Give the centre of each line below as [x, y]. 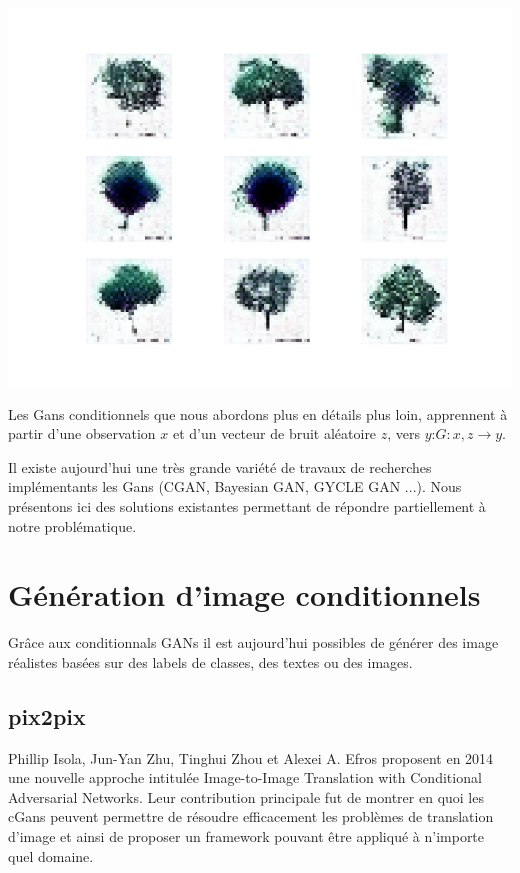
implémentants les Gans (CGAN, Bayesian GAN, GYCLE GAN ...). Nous [235, 486]
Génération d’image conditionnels [244, 594]
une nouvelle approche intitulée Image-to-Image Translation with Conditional [245, 777]
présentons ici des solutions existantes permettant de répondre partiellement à [247, 505]
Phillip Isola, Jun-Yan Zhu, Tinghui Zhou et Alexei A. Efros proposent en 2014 [251, 757]
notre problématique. [72, 525]
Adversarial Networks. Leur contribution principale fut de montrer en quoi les [246, 796]
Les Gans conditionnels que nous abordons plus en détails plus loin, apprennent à [258, 413]
